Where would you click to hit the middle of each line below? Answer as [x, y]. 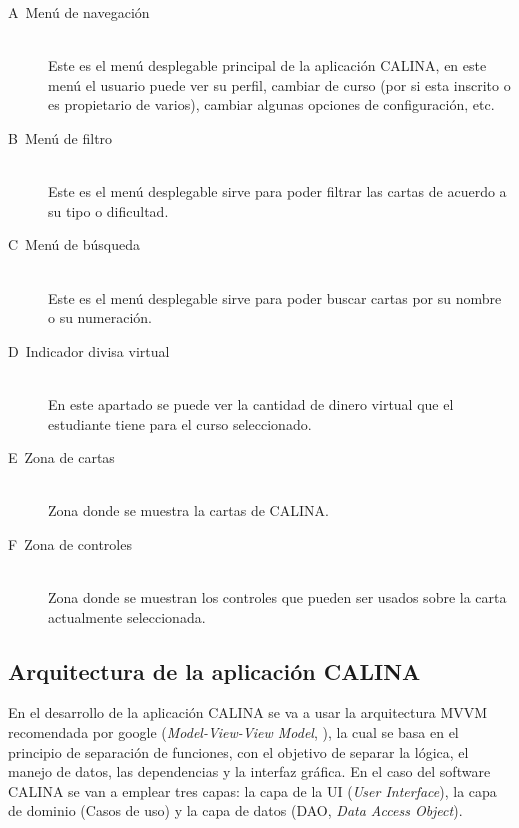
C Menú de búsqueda [74, 244]
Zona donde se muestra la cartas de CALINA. [188, 510]
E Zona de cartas [61, 457]
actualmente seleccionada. [127, 616]
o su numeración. [100, 317]
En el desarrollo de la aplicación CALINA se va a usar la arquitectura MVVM [248, 712]
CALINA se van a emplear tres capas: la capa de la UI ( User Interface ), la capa [252, 790]
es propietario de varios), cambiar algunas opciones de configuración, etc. [271, 104]
